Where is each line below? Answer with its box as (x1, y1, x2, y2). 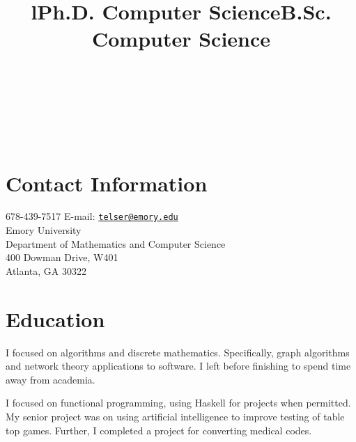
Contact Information (6, 168, 208, 197)
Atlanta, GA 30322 (6, 263, 86, 278)
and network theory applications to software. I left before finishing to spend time (6, 358, 351, 373)
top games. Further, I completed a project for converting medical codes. (6, 423, 312, 437)
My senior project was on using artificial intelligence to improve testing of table (6, 409, 345, 423)
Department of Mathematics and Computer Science (6, 236, 226, 251)
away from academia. (6, 372, 95, 386)
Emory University (6, 223, 82, 237)
